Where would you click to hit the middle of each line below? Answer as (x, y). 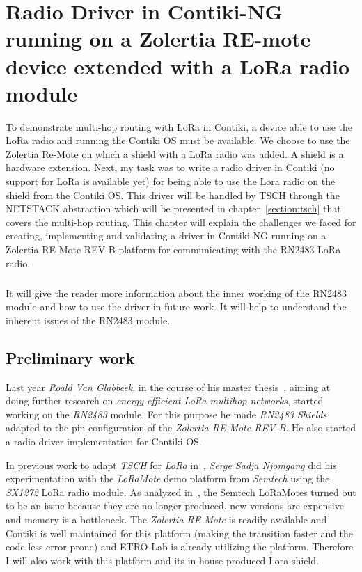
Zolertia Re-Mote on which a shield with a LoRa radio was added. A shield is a (175, 153)
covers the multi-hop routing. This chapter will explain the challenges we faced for (181, 222)
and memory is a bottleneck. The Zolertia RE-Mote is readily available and (166, 519)
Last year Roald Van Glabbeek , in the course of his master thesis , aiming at (168, 387)
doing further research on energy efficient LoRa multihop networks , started (165, 400)
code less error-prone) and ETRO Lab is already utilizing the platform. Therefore (180, 547)
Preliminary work (70, 357)
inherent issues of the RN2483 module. (88, 320)
